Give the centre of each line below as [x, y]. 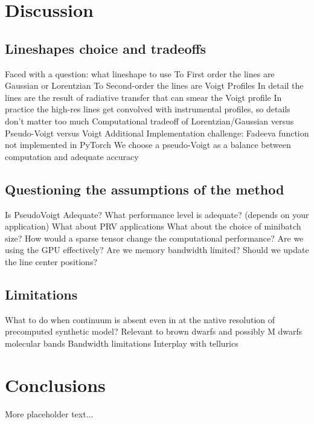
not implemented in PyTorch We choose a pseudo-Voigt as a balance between [148, 145]
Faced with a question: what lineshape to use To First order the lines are [140, 73]
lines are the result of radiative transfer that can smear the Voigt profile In [143, 97]
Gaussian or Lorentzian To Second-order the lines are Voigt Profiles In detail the [154, 85]
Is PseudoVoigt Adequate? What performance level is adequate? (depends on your [157, 214]
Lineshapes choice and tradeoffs [106, 48]
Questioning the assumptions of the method [145, 189]
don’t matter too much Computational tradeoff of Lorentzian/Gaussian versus [149, 120]
